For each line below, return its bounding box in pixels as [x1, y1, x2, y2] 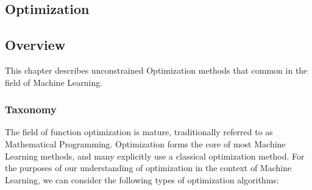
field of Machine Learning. [5, 76, 103, 88]
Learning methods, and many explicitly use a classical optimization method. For [5, 149, 305, 162]
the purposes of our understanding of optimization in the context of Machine [5, 161, 292, 174]
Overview [5, 35, 66, 54]
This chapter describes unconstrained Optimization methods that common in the [5, 63, 308, 76]
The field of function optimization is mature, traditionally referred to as [5, 125, 273, 138]
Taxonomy [5, 102, 57, 117]
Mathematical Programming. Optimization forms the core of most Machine [5, 137, 286, 150]
